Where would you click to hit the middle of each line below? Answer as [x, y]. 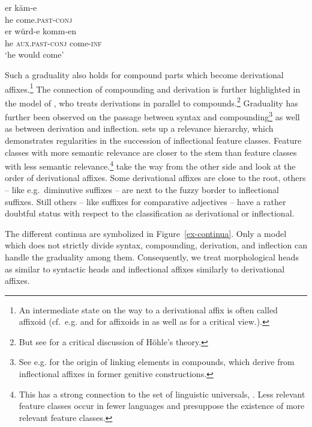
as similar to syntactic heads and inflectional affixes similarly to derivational [145, 269]
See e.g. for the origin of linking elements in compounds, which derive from [157, 362]
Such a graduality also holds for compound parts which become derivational [144, 74]
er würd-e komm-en [41, 31]
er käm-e [21, 7]
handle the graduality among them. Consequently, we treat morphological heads [152, 257]
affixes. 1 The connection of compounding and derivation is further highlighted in [153, 88]
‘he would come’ [34, 54]
